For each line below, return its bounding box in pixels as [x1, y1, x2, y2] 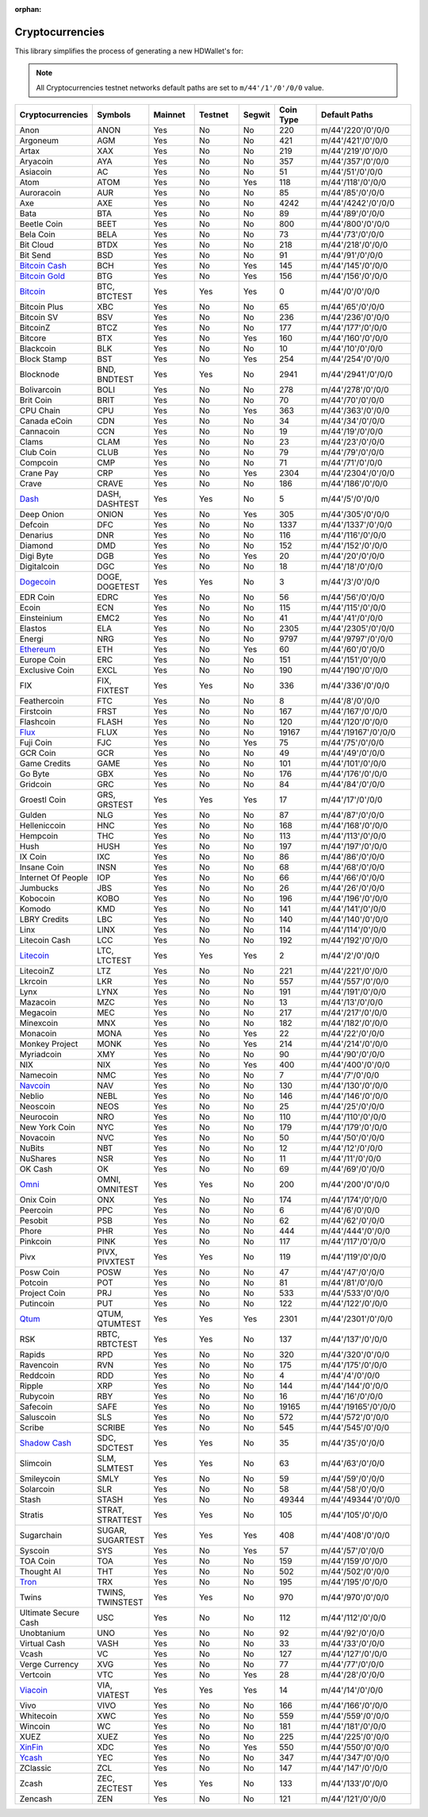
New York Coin [19, 1122, 75, 1133]
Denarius [19, 530, 54, 541]
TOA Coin [19, 1556, 55, 1567]
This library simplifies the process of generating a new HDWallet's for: [14, 46, 244, 56]
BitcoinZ [19, 322, 51, 334]
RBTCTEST [96, 1339, 138, 1350]
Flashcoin [19, 716, 56, 727]
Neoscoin [19, 1101, 55, 1112]
